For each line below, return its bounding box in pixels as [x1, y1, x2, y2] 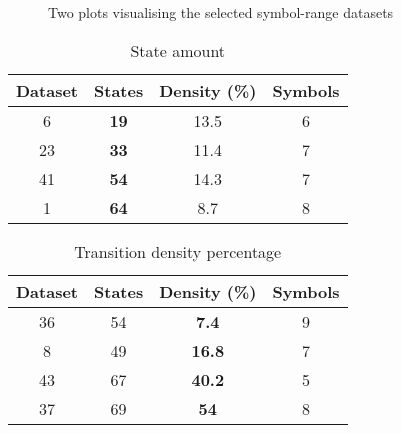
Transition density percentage [74, 239, 282, 263]
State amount [130, 38, 226, 62]
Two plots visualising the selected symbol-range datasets [48, 2, 394, 22]
